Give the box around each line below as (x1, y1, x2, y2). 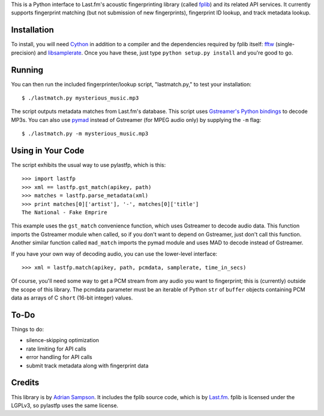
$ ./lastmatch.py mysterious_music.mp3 (22, 94, 139, 101)
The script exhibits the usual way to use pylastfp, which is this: (11, 161, 166, 169)
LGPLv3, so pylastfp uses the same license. (11, 402, 119, 409)
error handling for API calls (26, 354, 92, 361)
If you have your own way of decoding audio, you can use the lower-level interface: (11, 250, 218, 258)
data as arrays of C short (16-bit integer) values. (11, 294, 133, 301)
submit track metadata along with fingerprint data (26, 362, 149, 369)
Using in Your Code (11, 145, 85, 155)
